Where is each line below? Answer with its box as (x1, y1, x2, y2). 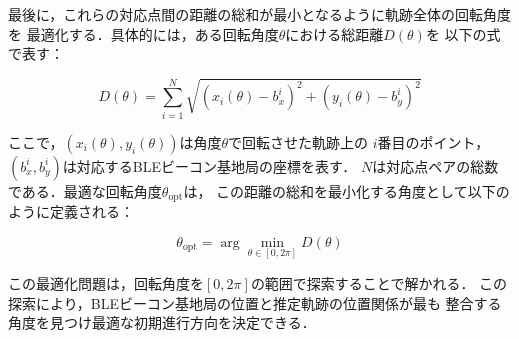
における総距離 (285, 23, 384, 44)
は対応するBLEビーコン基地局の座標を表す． (62, 155, 357, 176)
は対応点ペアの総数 (372, 155, 499, 176)
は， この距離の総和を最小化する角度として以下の (183, 180, 510, 201)
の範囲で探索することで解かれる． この (250, 273, 508, 294)
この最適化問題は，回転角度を (8, 273, 204, 294)
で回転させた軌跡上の (228, 131, 369, 152)
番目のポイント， (377, 131, 490, 152)
